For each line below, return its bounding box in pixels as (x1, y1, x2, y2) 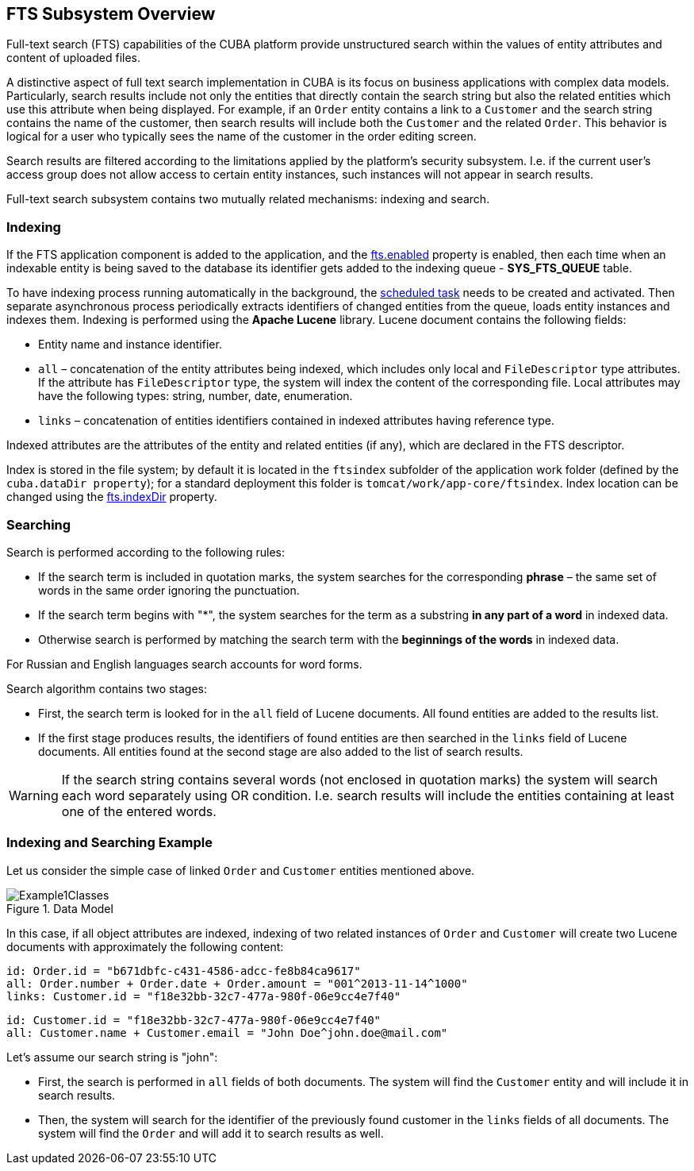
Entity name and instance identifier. (38, 337, 222, 352)
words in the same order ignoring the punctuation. (38, 583, 300, 597)
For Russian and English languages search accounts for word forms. (6, 657, 362, 671)
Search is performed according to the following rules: (6, 545, 285, 559)
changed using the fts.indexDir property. (6, 490, 217, 504)
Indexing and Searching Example (6, 834, 213, 851)
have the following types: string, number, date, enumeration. (38, 389, 353, 403)
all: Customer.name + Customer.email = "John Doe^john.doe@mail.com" (6, 1026, 448, 1039)
